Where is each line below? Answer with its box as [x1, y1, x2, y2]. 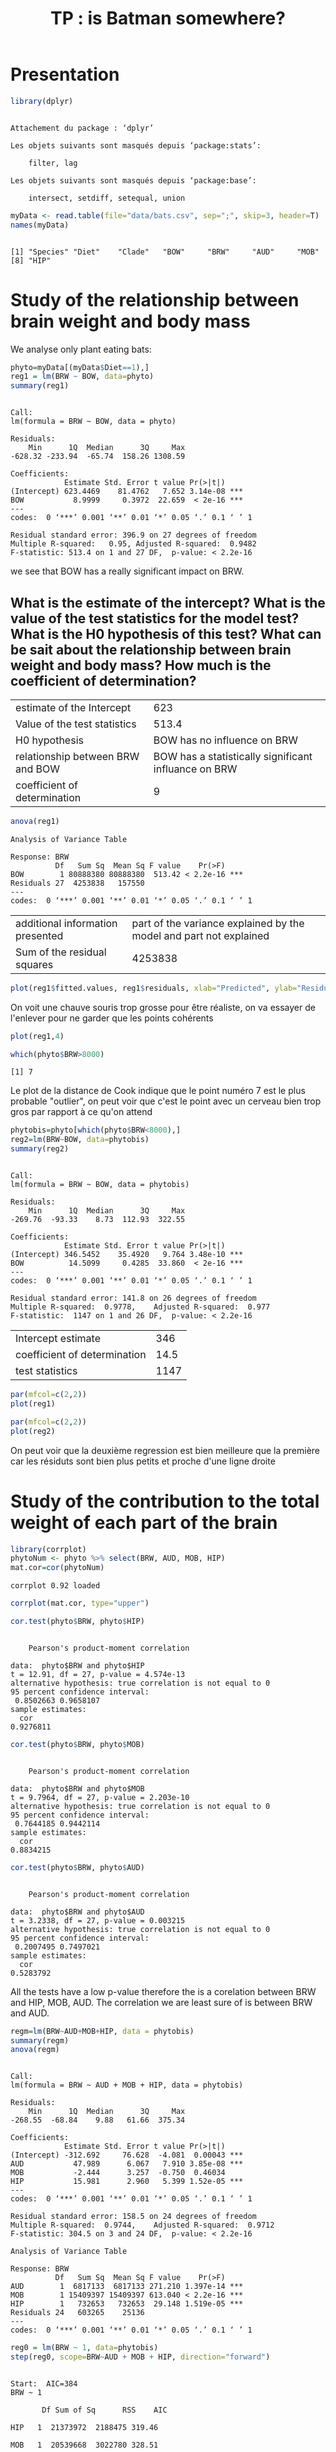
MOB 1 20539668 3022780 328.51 [10, 2440, 159, 2450]
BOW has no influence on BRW [153, 733, 299, 747]
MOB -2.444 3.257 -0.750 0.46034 [10, 2168, 226, 2178]
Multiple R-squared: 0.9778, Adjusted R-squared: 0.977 [10, 1302, 271, 1312]
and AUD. [10, 2007, 50, 2019]
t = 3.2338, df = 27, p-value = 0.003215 [10, 1915, 186, 1926]
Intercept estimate [15, 1332, 101, 1346]
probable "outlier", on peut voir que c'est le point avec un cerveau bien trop [10, 1095, 322, 1107]
